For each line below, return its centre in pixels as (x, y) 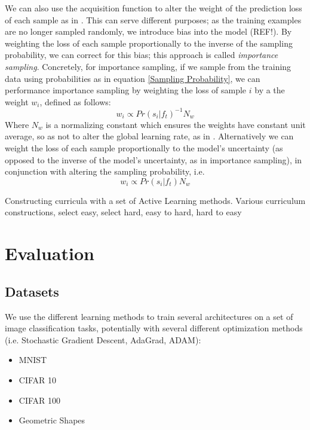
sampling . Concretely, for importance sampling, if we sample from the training (148, 66)
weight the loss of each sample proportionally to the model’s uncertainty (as (144, 148)
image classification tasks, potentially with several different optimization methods (154, 328)
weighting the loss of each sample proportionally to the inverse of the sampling (149, 43)
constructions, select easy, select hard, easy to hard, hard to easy (123, 212)
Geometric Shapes (52, 420)
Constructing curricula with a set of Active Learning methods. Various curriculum (155, 200)
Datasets (32, 291)
